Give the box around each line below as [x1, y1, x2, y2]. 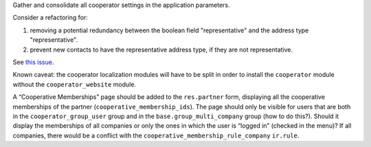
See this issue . [12, 58, 54, 66]
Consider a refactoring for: [12, 14, 89, 22]
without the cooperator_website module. [12, 80, 137, 89]
